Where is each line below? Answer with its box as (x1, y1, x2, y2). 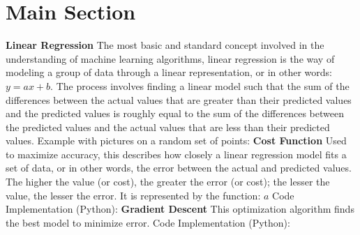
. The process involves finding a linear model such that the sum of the (50, 78, 350, 93)
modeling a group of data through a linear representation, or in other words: (6, 65, 332, 79)
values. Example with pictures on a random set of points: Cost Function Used (6, 133, 347, 148)
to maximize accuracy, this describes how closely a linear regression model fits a (6, 146, 347, 161)
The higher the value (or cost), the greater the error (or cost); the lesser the (6, 174, 330, 189)
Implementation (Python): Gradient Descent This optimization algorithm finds (6, 202, 354, 216)
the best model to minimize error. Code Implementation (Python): (6, 215, 290, 229)
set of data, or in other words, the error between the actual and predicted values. (6, 160, 352, 175)
